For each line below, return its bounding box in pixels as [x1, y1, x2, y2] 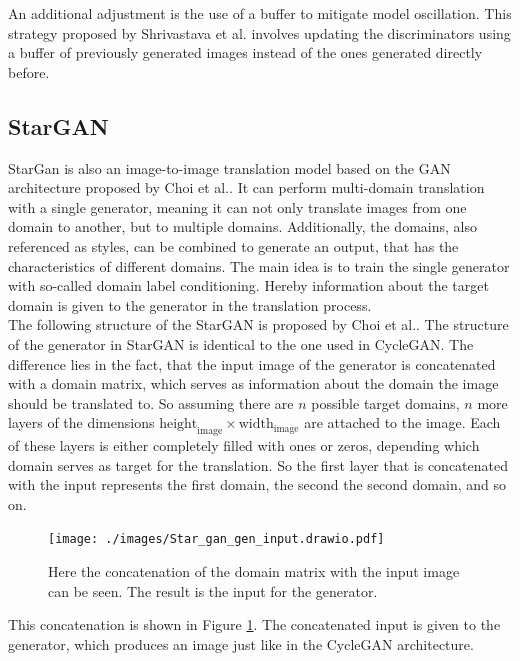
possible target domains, [311, 392, 460, 413]
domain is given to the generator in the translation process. [8, 294, 372, 315]
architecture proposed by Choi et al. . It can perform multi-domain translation [8, 177, 485, 198]
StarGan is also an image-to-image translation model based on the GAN [8, 157, 451, 178]
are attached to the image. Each [304, 412, 501, 433]
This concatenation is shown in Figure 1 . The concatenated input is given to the [8, 614, 501, 635]
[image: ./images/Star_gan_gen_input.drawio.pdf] [48, 532, 385, 547]
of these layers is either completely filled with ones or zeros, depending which [8, 435, 480, 456]
